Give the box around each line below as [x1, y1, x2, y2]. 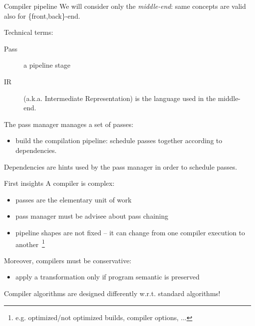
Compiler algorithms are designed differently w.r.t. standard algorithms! [4, 288, 221, 298]
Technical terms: [4, 27, 53, 37]
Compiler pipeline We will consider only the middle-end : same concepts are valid [4, 1, 246, 11]
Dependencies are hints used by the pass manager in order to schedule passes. [4, 161, 237, 172]
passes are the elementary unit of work [15, 194, 132, 204]
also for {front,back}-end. [4, 10, 80, 21]
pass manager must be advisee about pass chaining [15, 211, 169, 221]
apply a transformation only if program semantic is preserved [15, 272, 200, 282]
